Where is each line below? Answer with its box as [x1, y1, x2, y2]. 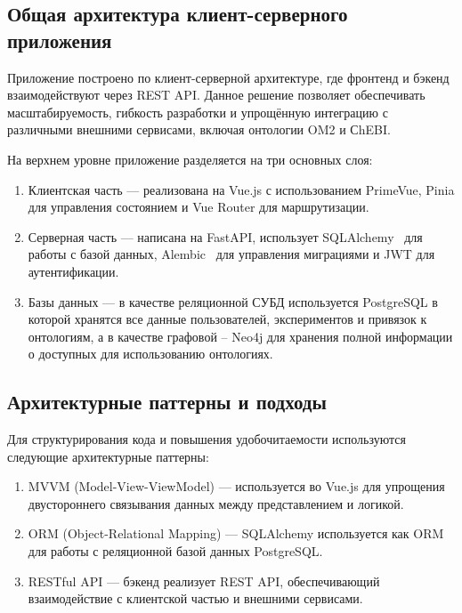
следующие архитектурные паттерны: [7, 447, 209, 465]
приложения [7, 26, 112, 53]
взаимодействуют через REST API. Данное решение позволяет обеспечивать [7, 85, 426, 104]
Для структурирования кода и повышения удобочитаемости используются [7, 430, 406, 448]
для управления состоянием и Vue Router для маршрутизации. [28, 198, 369, 216]
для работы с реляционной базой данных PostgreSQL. [28, 542, 323, 561]
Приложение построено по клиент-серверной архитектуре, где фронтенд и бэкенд [7, 68, 450, 86]
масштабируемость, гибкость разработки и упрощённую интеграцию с [7, 102, 388, 121]
